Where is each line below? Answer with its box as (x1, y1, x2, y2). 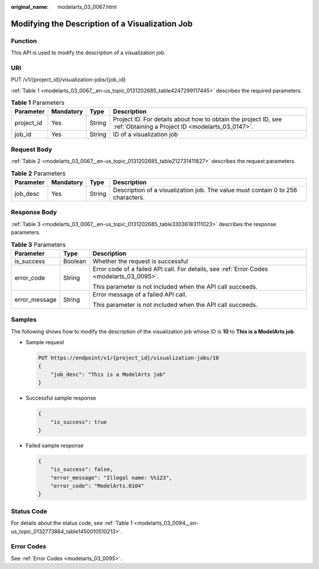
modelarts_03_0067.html (57, 4, 118, 10)
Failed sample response (25, 442, 84, 449)
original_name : (11, 4, 49, 10)
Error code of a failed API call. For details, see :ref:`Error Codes (92, 264, 268, 273)
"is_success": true (50, 418, 108, 425)
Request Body (11, 145, 53, 153)
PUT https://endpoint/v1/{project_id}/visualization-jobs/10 (38, 355, 219, 361)
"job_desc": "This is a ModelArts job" (50, 371, 167, 378)
